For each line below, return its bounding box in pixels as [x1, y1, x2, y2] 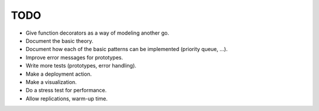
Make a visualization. [25, 78, 77, 85]
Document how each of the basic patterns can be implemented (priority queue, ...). [25, 46, 228, 53]
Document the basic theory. [25, 37, 94, 44]
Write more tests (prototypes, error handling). [25, 62, 137, 69]
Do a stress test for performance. [25, 87, 107, 94]
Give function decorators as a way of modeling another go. [25, 29, 170, 36]
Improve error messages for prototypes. [25, 53, 123, 61]
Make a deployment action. [25, 70, 92, 78]
